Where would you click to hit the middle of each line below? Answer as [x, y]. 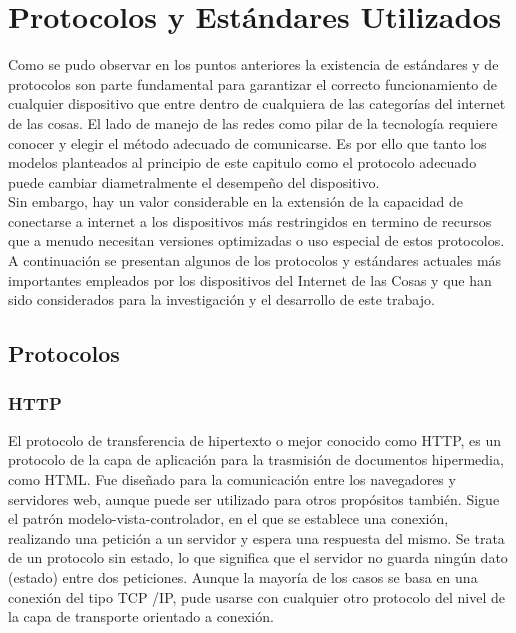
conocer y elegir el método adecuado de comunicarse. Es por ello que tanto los [247, 142]
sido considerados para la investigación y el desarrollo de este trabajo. [221, 299]
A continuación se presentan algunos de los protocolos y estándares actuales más [255, 260]
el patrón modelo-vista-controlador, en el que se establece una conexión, [228, 518]
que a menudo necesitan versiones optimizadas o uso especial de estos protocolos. [256, 240]
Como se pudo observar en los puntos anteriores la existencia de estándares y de [253, 64]
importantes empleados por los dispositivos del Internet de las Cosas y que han [250, 279]
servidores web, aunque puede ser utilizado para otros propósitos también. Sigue [254, 498]
